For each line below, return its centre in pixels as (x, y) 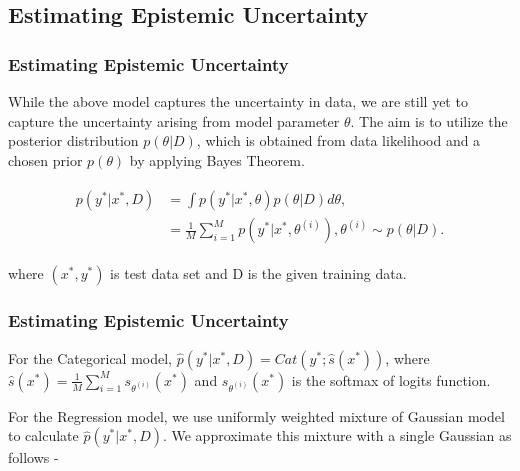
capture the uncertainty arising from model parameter (174, 120)
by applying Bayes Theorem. (217, 159)
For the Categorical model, (90, 357)
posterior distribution (73, 140)
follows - (33, 457)
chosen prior (45, 159)
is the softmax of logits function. (391, 379)
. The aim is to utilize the (429, 120)
